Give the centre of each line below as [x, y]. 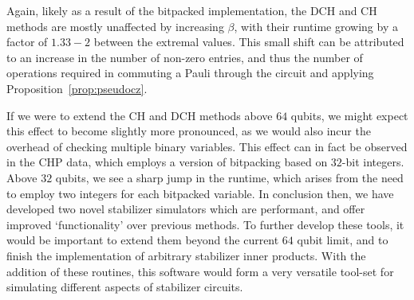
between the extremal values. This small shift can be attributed [249, 42]
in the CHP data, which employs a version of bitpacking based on [167, 162]
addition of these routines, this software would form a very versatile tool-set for [200, 271]
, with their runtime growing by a [316, 26]
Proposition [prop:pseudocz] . [77, 88]
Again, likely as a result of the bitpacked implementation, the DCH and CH [192, 10]
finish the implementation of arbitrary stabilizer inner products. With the [186, 255]
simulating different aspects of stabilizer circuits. [125, 287]
